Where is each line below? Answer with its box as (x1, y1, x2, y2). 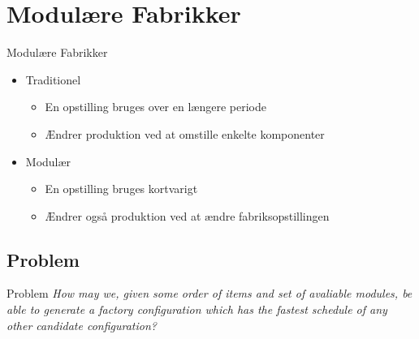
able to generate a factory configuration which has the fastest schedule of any (6, 301, 387, 318)
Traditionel (25, 71, 81, 88)
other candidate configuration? (6, 316, 157, 333)
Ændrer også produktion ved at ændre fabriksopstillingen (45, 207, 330, 224)
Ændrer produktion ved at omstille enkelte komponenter (45, 125, 325, 142)
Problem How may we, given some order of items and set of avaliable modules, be (6, 285, 413, 302)
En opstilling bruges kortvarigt (45, 180, 198, 197)
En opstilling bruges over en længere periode (45, 98, 266, 115)
